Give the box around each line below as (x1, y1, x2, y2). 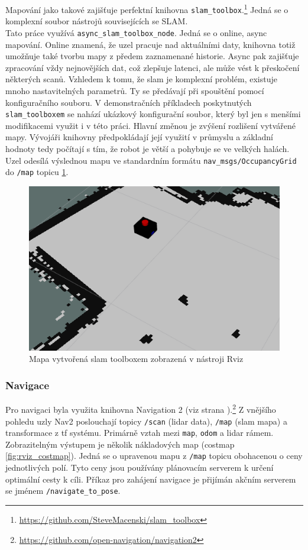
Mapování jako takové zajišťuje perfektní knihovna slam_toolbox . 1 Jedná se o (5, 2, 288, 15)
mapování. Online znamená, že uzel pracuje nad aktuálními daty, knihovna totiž (5, 38, 296, 50)
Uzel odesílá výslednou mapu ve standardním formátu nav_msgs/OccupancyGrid (5, 154, 297, 166)
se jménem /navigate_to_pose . (5, 484, 121, 497)
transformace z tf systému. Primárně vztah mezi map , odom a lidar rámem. (5, 426, 274, 439)
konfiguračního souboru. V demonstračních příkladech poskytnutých (5, 96, 252, 108)
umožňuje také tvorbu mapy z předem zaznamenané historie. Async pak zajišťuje (5, 50, 299, 62)
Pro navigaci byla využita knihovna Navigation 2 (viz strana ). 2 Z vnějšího (5, 402, 276, 415)
